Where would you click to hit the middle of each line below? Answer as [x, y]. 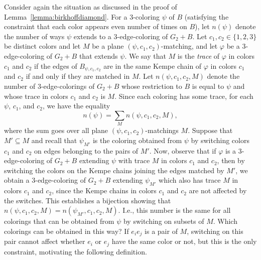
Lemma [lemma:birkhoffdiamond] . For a [66, 16]
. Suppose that [210, 130]
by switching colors [220, 140]
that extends [98, 55]
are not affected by [218, 190]
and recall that [54, 140]
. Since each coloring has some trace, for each [184, 96]
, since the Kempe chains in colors [104, 190]
